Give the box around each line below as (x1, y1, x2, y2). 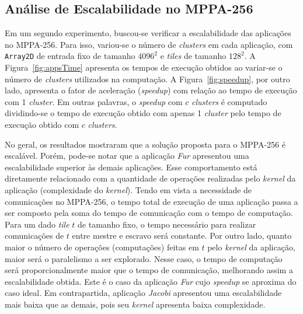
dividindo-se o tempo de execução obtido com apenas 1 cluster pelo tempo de (5, 107, 281, 119)
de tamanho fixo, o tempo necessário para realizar (78, 218, 256, 230)
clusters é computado (191, 95, 267, 107)
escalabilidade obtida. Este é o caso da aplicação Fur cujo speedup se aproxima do (5, 275, 297, 287)
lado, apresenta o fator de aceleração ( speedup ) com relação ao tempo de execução (5, 84, 297, 96)
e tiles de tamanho (160, 50, 227, 62)
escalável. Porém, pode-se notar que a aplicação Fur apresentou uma (5, 149, 249, 162)
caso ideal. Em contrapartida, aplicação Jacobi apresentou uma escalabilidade (5, 287, 282, 299)
